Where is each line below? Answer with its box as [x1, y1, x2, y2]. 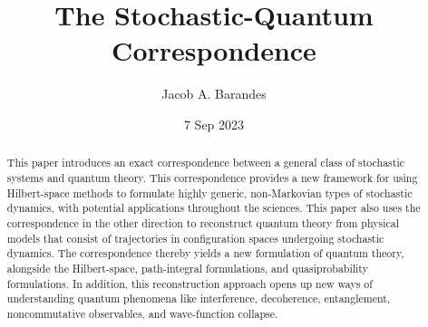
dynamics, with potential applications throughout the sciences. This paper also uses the [6, 200, 421, 216]
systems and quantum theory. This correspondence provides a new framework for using [6, 169, 418, 185]
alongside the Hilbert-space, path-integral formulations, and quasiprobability [6, 260, 368, 275]
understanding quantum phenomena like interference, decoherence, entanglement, [6, 291, 391, 306]
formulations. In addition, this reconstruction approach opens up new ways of [6, 275, 373, 291]
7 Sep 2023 [183, 114, 245, 133]
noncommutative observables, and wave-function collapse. [6, 305, 278, 321]
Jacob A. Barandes [161, 84, 267, 103]
